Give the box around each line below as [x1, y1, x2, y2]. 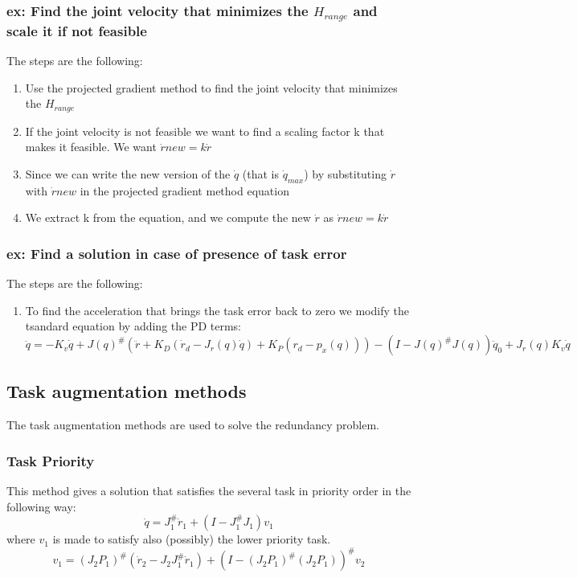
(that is [242, 166, 280, 182]
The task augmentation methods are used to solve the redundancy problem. [6, 416, 379, 433]
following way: [6, 498, 76, 514]
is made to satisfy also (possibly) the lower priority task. [52, 531, 331, 547]
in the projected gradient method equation [80, 182, 289, 199]
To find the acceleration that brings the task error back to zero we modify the [25, 301, 409, 318]
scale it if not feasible [6, 20, 147, 40]
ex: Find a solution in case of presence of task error [6, 243, 347, 263]
